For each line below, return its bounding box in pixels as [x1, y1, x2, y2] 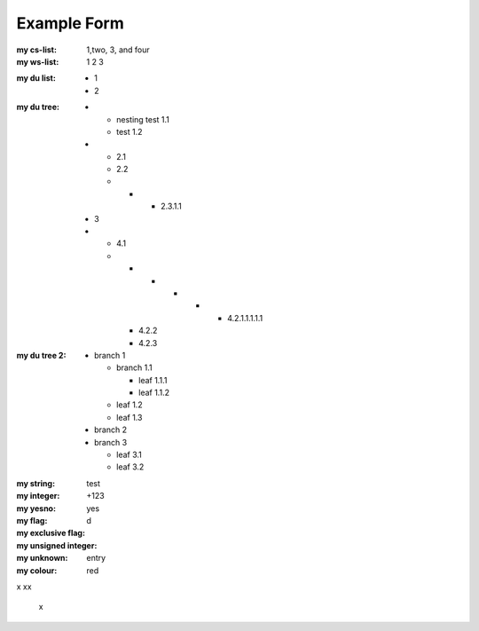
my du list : [16, 73, 57, 83]
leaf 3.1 [116, 449, 142, 461]
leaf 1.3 [116, 412, 143, 422]
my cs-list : [16, 44, 58, 55]
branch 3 [94, 437, 128, 447]
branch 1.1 [116, 362, 153, 373]
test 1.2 [116, 126, 143, 137]
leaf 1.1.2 [138, 387, 170, 398]
